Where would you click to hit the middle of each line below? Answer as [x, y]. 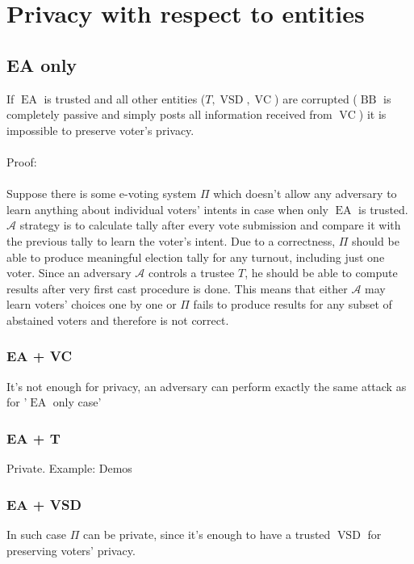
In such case [37, 534]
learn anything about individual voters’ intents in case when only [167, 209]
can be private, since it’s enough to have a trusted [207, 534]
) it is [372, 114]
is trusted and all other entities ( [125, 98]
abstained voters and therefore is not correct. [118, 320]
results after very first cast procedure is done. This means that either [177, 288]
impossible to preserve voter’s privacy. [100, 130]
